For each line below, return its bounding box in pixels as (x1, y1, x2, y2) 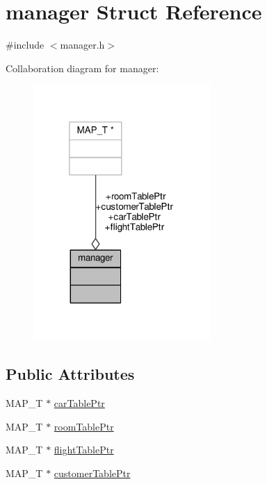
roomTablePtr (54, 419, 114, 433)
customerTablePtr (54, 465, 131, 480)
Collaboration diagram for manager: (6, 60, 159, 75)
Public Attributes (6, 363, 135, 385)
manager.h (60, 37, 105, 52)
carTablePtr (54, 396, 105, 410)
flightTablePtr (54, 442, 114, 457)
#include (6, 37, 44, 52)
